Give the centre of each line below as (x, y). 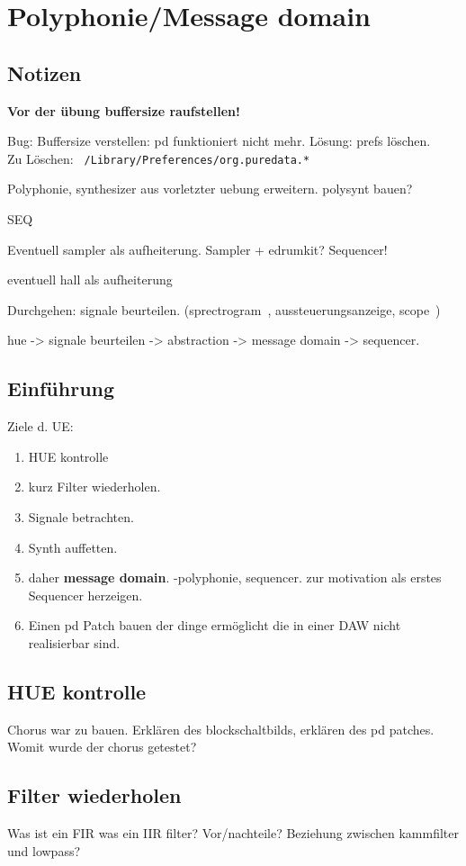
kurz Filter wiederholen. (94, 487)
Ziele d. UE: (40, 426)
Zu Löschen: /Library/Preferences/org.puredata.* (159, 158)
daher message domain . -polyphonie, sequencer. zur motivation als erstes (235, 577)
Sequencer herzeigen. (85, 595)
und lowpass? (44, 850)
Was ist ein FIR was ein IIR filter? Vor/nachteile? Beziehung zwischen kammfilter (233, 833)
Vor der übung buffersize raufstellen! (124, 110)
